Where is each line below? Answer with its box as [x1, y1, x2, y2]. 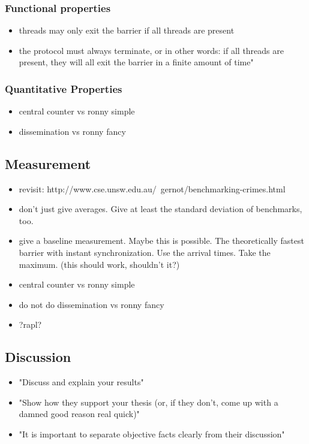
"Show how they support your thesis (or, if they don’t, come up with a [19, 395, 278, 408]
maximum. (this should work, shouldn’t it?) [19, 258, 180, 270]
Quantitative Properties [5, 81, 122, 96]
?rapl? [19, 318, 42, 331]
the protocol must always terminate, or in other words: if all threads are [19, 44, 284, 56]
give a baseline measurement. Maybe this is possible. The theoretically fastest [19, 234, 304, 247]
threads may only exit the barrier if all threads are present [19, 24, 235, 37]
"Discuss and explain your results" [19, 376, 144, 388]
